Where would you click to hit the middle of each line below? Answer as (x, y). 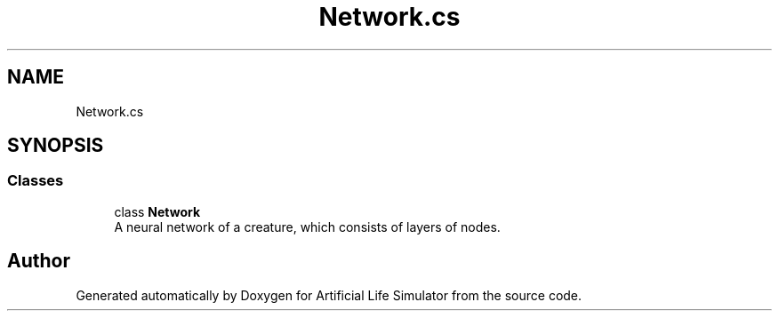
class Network (157, 211)
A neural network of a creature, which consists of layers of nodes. (307, 227)
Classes (36, 181)
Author (39, 261)
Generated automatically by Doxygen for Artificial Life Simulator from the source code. (329, 295)
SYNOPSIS (56, 146)
